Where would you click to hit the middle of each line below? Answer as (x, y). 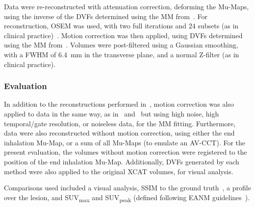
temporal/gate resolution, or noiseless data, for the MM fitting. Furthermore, (120, 123)
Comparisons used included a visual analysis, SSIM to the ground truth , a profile (127, 188)
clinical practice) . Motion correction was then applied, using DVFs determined (123, 35)
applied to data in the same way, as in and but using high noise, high (112, 113)
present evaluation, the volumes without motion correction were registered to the (126, 152)
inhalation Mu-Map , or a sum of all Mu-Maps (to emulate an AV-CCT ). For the (125, 142)
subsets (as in (218, 26)
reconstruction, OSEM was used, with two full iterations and (95, 26)
